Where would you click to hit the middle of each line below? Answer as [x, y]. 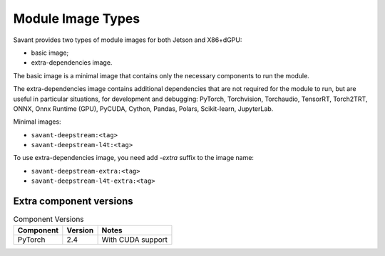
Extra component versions [73, 202]
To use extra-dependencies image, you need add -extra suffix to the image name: [134, 158]
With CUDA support [134, 240]
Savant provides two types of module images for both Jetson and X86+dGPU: [128, 40]
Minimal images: [37, 122]
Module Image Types [77, 18]
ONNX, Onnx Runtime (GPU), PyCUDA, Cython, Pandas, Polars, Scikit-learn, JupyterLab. [143, 108]
